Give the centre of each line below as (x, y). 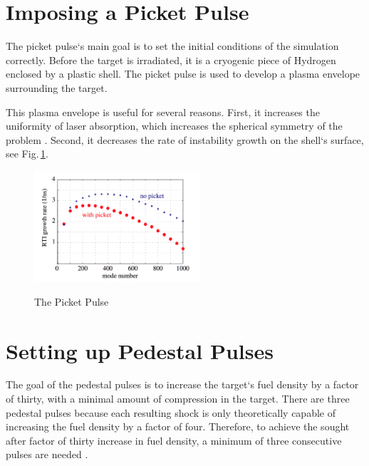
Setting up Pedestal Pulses (140, 350)
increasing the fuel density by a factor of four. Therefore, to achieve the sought (178, 426)
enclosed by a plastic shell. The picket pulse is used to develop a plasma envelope (183, 74)
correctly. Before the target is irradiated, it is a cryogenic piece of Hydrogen (171, 59)
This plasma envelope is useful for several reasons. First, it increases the (163, 112)
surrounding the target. (57, 87)
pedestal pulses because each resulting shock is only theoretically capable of (171, 412)
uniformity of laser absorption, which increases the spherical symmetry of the (174, 126)
